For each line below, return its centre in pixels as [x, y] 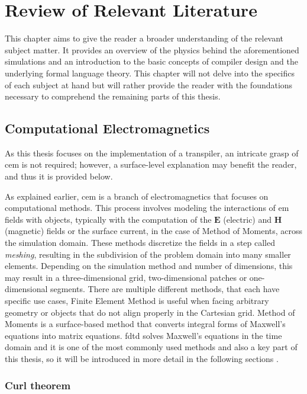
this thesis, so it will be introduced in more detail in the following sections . [142, 358]
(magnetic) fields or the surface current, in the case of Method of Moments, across [154, 231]
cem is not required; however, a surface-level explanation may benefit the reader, [151, 164]
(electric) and [248, 219]
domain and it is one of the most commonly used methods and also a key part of [151, 347]
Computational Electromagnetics [107, 128]
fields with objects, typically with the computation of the [108, 219]
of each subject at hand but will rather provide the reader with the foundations [149, 84]
